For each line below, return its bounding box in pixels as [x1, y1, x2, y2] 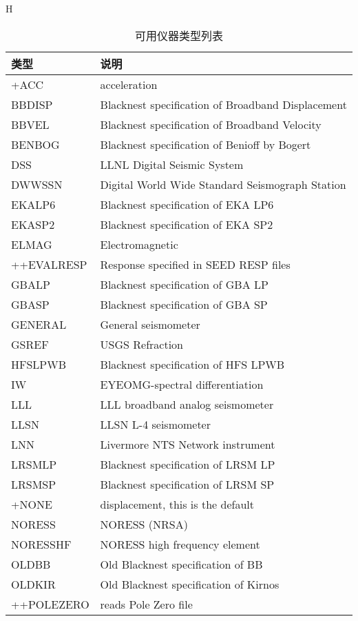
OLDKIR [11, 576, 56, 592]
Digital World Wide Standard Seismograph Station [100, 176, 346, 192]
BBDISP [11, 96, 53, 112]
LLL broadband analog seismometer [100, 396, 274, 412]
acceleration [100, 76, 158, 92]
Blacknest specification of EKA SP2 [100, 216, 273, 232]
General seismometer [100, 316, 200, 332]
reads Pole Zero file [100, 595, 193, 612]
